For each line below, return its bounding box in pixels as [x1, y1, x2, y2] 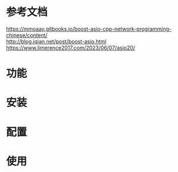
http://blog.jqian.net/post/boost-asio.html [6, 38, 107, 45]
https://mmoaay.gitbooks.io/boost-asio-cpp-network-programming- [6, 25, 172, 33]
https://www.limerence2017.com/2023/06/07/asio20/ [6, 44, 136, 51]
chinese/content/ [6, 31, 48, 38]
